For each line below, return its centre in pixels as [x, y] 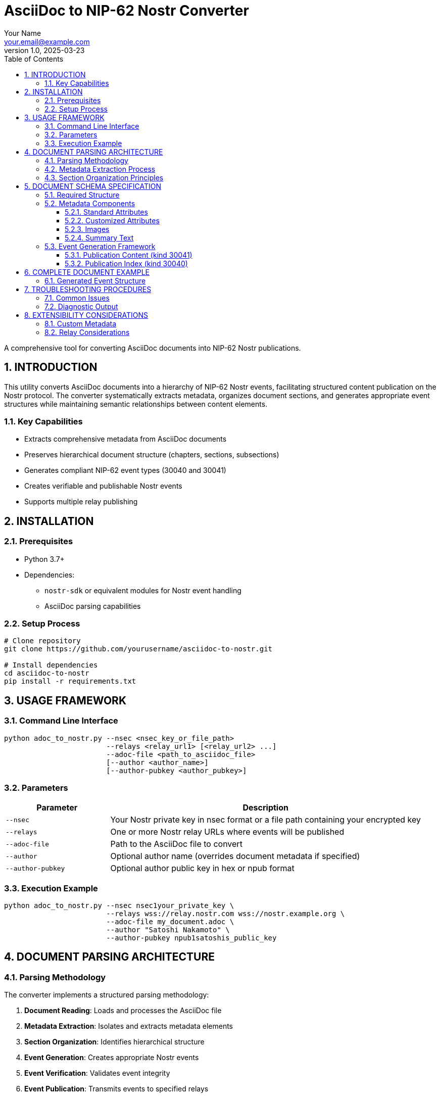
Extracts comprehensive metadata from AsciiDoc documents [126, 439]
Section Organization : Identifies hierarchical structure [114, 1042]
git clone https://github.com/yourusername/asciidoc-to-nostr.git [138, 649]
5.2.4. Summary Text [99, 237]
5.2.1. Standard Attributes [106, 212]
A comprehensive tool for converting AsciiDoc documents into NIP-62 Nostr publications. [153, 348]
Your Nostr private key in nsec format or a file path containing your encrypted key [265, 820]
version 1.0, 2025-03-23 [44, 50]
